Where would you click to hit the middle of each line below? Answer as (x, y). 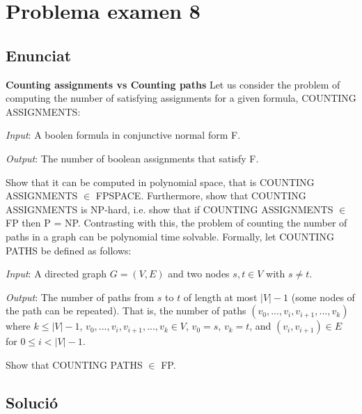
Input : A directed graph (56, 274)
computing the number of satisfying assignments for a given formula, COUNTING (181, 98)
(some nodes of (323, 297)
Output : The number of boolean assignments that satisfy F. (132, 158)
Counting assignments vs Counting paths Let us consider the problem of (173, 84)
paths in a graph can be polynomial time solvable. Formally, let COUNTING (170, 236)
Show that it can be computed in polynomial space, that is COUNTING (160, 182)
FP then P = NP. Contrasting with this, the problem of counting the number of (176, 223)
